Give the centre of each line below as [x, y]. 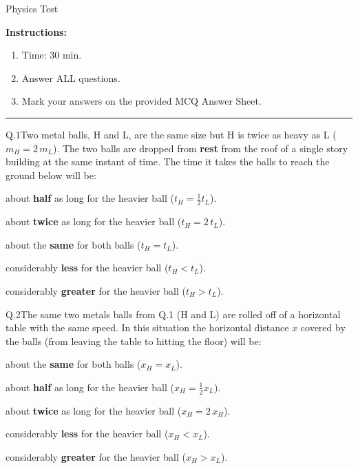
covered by [323, 327]
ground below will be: [51, 175]
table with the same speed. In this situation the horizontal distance [147, 327]
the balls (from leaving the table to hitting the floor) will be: [134, 341]
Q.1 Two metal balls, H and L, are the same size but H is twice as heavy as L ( [171, 134]
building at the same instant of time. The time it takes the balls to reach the [168, 161]
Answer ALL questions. [71, 77]
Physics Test [32, 8]
